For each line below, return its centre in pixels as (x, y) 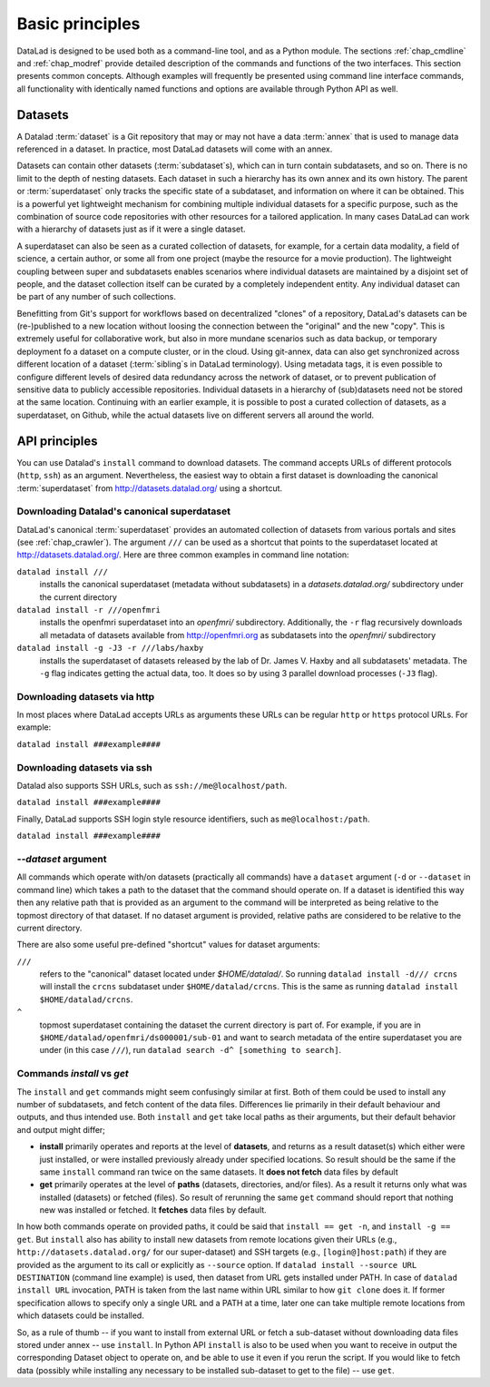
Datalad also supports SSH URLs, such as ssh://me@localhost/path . (152, 786)
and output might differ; (61, 1129)
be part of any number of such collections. (97, 297)
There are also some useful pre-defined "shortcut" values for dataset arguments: (169, 945)
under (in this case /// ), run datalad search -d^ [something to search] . (191, 1050)
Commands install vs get (73, 1074)
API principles (58, 441)
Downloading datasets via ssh (85, 767)
